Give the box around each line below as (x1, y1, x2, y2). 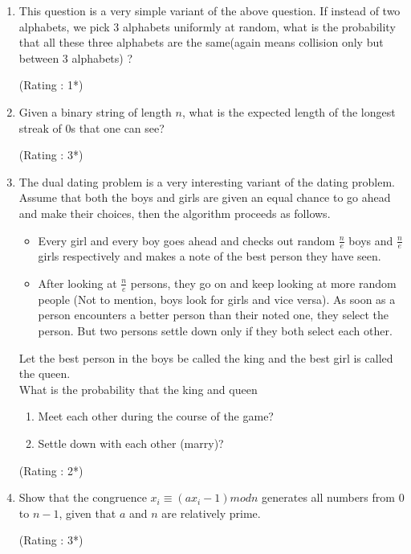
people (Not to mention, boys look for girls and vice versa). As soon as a (38, 290, 396, 307)
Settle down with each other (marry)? (38, 434, 224, 451)
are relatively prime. (161, 504, 261, 521)
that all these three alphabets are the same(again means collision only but (18, 34, 384, 51)
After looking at (38, 274, 117, 291)
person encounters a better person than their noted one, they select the (38, 306, 389, 323)
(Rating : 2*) (18, 462, 83, 478)
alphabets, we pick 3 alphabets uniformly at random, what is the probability (18, 18, 396, 35)
